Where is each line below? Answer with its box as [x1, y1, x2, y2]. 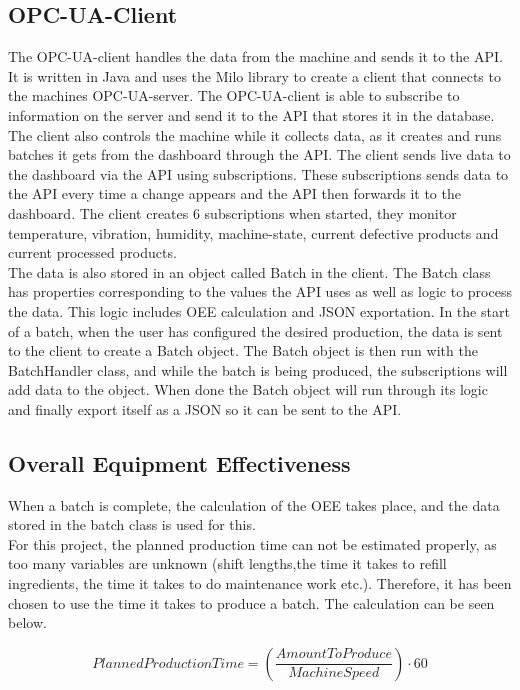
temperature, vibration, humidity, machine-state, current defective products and [8, 222, 499, 243]
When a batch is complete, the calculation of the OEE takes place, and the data [8, 494, 500, 515]
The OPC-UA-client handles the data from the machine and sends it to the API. [8, 46, 503, 67]
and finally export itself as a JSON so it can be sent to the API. [8, 398, 402, 419]
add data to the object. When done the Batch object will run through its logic [8, 379, 488, 400]
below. [8, 612, 47, 633]
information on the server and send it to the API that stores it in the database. [8, 104, 495, 125]
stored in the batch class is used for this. [8, 514, 256, 535]
